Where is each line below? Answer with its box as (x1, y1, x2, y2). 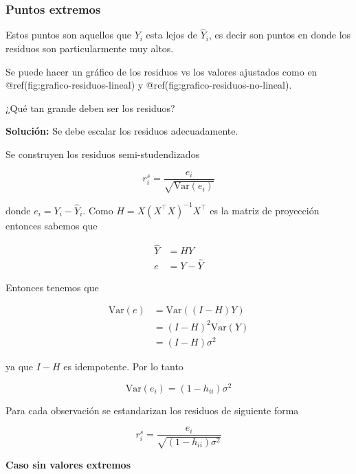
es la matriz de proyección (210, 203, 320, 217)
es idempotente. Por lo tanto (63, 359, 183, 373)
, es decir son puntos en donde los (209, 27, 351, 42)
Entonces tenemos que (5, 280, 99, 294)
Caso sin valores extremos (5, 457, 131, 471)
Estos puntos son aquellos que (5, 27, 131, 42)
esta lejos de (146, 27, 198, 42)
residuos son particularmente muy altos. (5, 41, 174, 56)
